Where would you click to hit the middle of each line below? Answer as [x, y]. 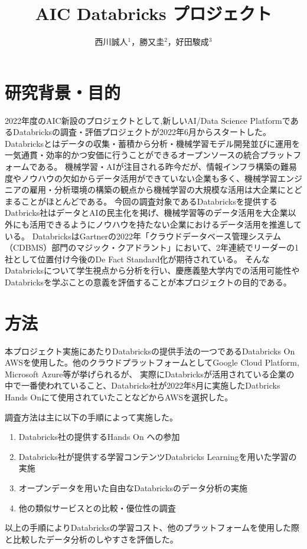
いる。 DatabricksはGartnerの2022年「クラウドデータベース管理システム [143, 236]
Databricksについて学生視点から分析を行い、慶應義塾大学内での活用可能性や [152, 270]
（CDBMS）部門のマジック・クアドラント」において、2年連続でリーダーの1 [152, 247]
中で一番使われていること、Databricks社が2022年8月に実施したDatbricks [143, 385]
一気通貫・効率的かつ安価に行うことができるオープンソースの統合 [133, 155]
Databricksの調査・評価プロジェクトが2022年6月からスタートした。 [142, 132]
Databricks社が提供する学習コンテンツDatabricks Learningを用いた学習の [158, 456]
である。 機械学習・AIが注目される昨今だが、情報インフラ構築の [155, 167]
